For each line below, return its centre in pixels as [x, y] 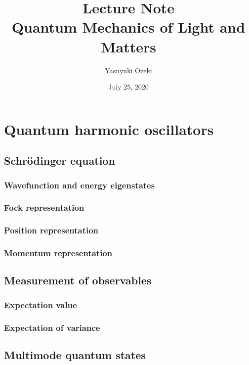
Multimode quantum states [75, 354]
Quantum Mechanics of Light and [128, 27]
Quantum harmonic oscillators [109, 129]
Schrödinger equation [60, 160]
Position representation [51, 230]
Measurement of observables [78, 280]
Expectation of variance [52, 327]
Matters [128, 46]
